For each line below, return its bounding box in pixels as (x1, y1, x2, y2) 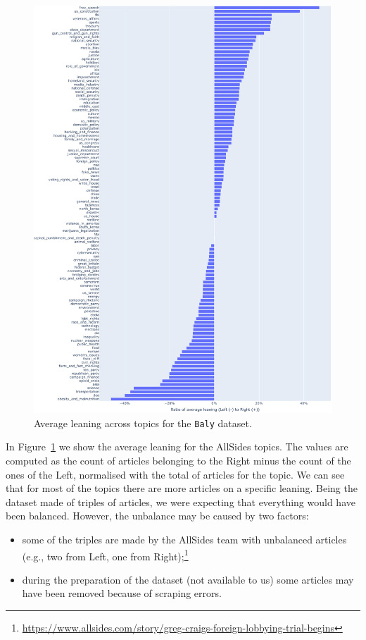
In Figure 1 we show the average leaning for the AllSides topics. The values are (6, 439, 348, 454)
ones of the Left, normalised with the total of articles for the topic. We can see (6, 467, 345, 481)
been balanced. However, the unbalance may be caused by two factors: (6, 508, 309, 523)
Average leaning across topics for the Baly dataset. (34, 415, 252, 430)
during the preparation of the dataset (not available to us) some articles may (22, 572, 354, 586)
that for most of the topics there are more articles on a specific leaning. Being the (6, 481, 358, 496)
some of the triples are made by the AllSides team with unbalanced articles (22, 531, 347, 546)
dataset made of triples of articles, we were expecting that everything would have (6, 494, 355, 509)
